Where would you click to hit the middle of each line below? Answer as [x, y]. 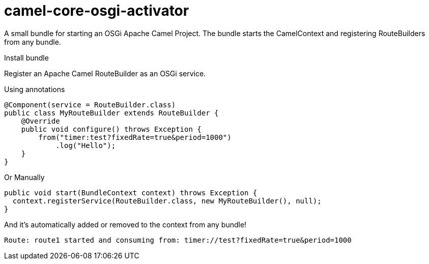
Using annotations [35, 89]
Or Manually [24, 177]
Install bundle [26, 57]
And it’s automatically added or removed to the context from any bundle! [125, 224]
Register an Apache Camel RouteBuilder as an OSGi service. [105, 73]
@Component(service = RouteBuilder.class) [90, 105]
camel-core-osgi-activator [97, 11]
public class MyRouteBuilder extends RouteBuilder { [111, 113]
